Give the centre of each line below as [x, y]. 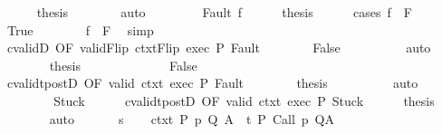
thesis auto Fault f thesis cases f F [224, 12]
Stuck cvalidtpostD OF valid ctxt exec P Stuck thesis [244, 100]
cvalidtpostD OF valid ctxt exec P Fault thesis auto [212, 83]
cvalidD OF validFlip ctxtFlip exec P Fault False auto [219, 48]
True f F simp [80, 29]
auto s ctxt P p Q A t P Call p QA [192, 118]
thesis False [123, 65]
